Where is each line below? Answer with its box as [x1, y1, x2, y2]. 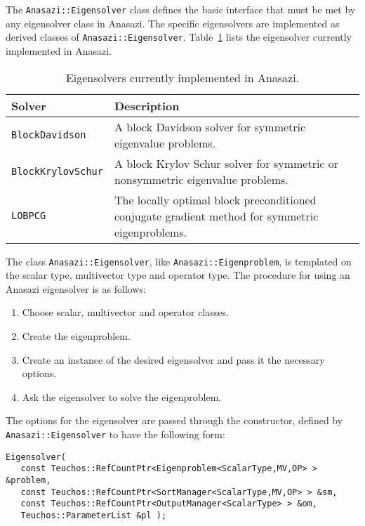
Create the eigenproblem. [22, 328, 131, 343]
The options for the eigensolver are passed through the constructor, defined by [6, 413, 343, 428]
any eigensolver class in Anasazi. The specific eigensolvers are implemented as [6, 15, 340, 30]
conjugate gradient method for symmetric [114, 207, 319, 224]
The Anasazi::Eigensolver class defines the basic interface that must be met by [6, 2, 356, 16]
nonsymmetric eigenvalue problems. [114, 171, 288, 188]
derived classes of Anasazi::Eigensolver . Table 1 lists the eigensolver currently [6, 29, 352, 44]
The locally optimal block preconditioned [114, 191, 317, 208]
